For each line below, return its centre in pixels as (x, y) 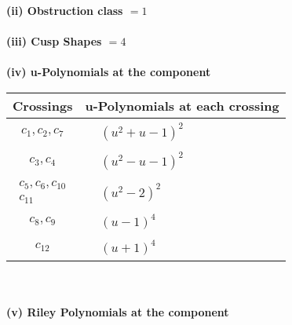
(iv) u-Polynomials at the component (109, 72)
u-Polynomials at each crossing (182, 105)
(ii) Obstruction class (65, 10)
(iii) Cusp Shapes (54, 41)
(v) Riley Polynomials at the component (118, 312)
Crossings (43, 105)
